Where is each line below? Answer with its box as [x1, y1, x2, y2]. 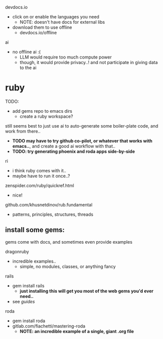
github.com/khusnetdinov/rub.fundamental [5, 202, 93, 207]
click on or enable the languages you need [12, 14, 100, 19]
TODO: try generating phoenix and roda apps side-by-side [12, 148, 135, 154]
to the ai [19, 65, 37, 70]
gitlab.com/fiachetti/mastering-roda [12, 323, 86, 329]
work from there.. [5, 128, 41, 134]
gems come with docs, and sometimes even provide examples [5, 239, 133, 245]
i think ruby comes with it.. [12, 167, 66, 173]
